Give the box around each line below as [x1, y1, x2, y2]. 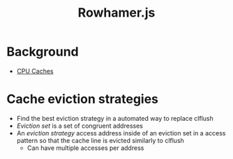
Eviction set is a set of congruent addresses [16, 122, 144, 130]
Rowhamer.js [77, 5, 156, 21]
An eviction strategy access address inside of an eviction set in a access [16, 128, 226, 137]
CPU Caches [16, 67, 54, 75]
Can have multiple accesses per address [27, 144, 144, 152]
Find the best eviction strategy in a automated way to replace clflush [16, 114, 213, 122]
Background [6, 44, 79, 60]
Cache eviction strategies [6, 92, 158, 107]
